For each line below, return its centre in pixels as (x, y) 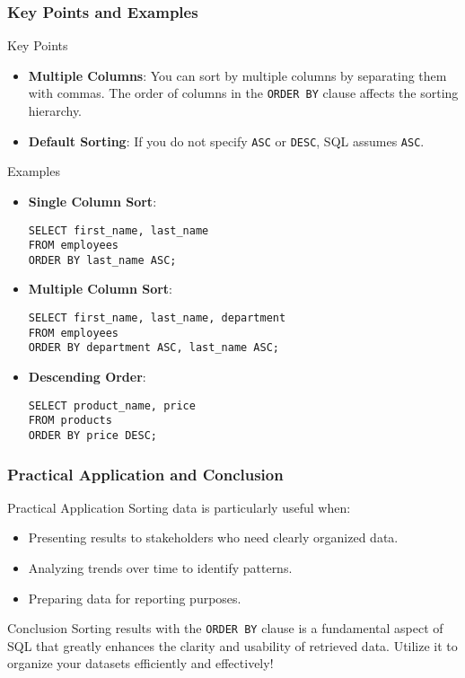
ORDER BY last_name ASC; (102, 260)
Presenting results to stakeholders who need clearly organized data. (213, 537)
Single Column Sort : (92, 201)
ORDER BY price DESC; (92, 435)
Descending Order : (87, 377)
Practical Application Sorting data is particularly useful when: (179, 507)
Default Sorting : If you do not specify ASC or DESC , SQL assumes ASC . (226, 141)
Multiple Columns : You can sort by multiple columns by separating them (237, 75)
